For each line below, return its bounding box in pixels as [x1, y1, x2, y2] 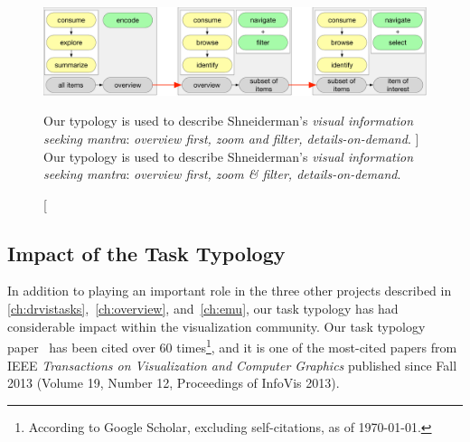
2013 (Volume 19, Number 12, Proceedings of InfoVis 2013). [7, 373, 340, 392]
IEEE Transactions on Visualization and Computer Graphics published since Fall [7, 355, 457, 374]
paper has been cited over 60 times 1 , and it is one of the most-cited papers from [7, 335, 457, 356]
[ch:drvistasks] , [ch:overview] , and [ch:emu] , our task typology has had [7, 299, 399, 318]
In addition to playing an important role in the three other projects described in [7, 281, 452, 300]
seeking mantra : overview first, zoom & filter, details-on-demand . [43, 165, 401, 183]
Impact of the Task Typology [7, 239, 286, 267]
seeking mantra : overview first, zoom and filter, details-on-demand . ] [43, 128, 419, 147]
